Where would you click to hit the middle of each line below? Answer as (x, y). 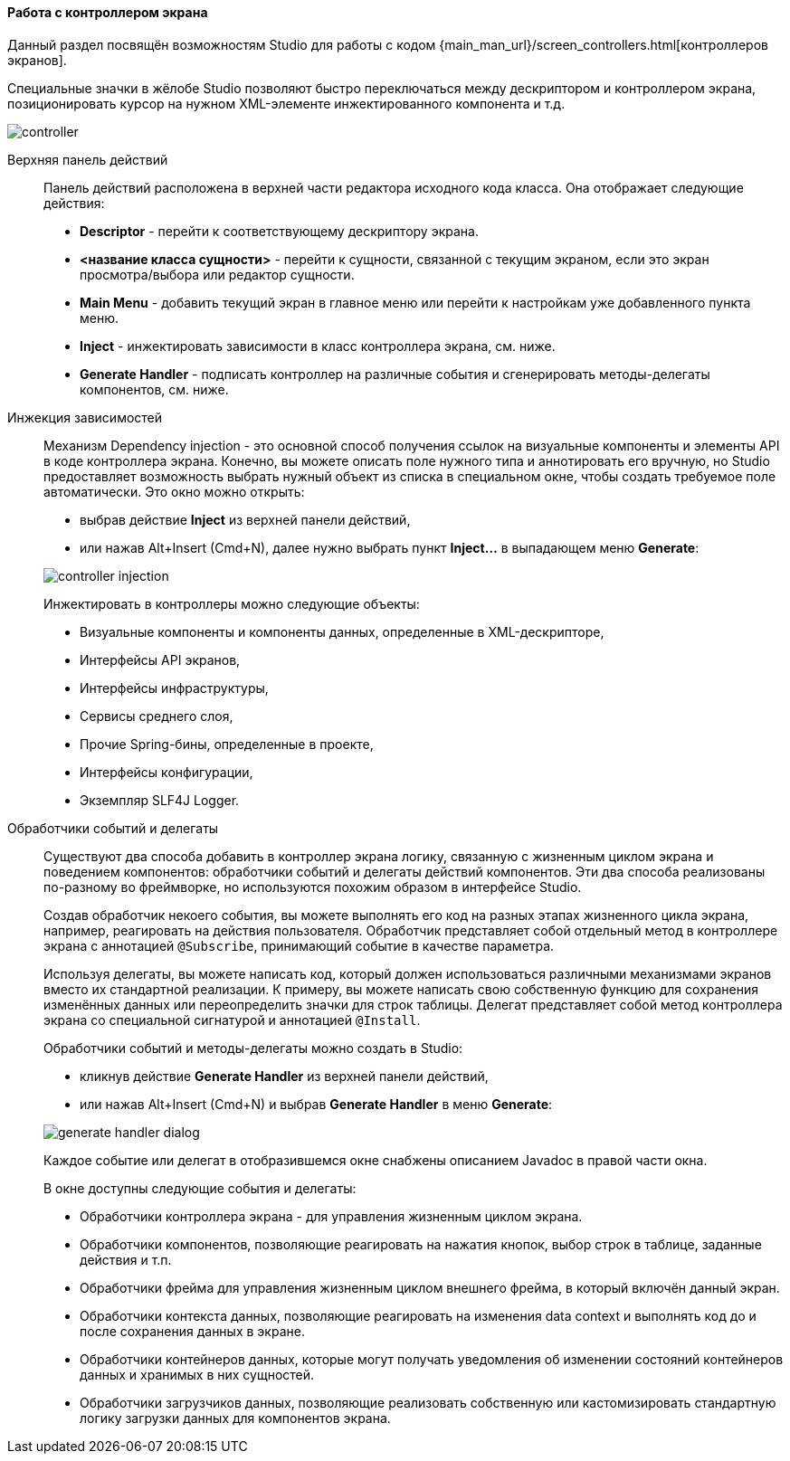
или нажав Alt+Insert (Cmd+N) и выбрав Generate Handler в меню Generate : (316, 1104)
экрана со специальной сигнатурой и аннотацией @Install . (232, 1020)
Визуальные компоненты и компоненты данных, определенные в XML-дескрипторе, (342, 631)
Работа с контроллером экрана (108, 12)
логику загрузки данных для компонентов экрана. (235, 1418)
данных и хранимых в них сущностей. (197, 1374)
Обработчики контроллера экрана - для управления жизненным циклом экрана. (331, 1216)
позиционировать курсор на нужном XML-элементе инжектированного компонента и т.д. (286, 103)
